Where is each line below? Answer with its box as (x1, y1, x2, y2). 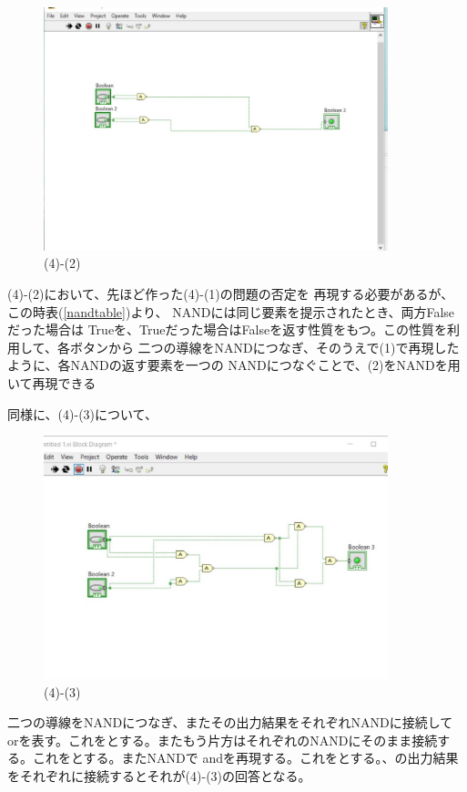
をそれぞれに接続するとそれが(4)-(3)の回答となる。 (7, 766, 311, 785)
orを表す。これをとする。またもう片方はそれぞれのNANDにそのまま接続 (7, 730, 438, 749)
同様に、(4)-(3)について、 (7, 404, 157, 423)
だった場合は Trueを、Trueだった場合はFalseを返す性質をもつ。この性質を (7, 320, 448, 339)
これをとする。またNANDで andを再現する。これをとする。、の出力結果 (32, 748, 459, 767)
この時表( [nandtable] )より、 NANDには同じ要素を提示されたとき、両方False (7, 302, 455, 321)
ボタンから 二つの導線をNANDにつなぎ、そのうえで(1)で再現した (69, 337, 460, 356)
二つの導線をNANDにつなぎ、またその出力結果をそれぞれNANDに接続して (7, 713, 453, 732)
